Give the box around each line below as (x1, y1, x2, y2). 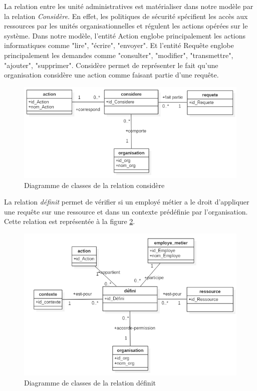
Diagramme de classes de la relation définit (24, 377, 156, 388)
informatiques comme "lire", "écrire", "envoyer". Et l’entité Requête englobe (4, 40, 234, 50)
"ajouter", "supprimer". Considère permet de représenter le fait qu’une (4, 59, 218, 70)
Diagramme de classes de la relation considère (24, 179, 165, 190)
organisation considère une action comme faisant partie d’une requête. (4, 69, 219, 80)
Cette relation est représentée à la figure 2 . (4, 216, 135, 226)
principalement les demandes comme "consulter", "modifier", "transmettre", (4, 49, 233, 60)
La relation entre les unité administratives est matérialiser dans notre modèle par (4, 1, 253, 11)
